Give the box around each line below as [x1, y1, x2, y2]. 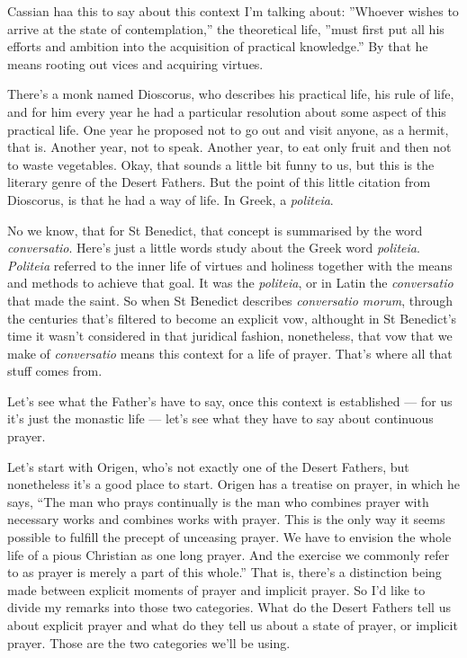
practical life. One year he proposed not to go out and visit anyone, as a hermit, [7, 120, 449, 138]
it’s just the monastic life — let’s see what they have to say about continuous [7, 409, 434, 428]
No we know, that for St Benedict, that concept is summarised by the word [7, 220, 423, 239]
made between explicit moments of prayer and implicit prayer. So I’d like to [7, 580, 426, 599]
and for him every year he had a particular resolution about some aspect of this [7, 102, 446, 120]
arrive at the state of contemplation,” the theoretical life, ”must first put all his [7, 19, 445, 38]
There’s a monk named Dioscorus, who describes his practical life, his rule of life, [7, 84, 454, 103]
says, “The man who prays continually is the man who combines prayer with [7, 492, 429, 511]
